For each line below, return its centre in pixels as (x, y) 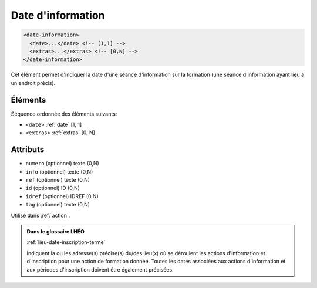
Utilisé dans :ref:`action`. (41, 215)
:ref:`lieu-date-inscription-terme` (66, 242)
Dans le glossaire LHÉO (56, 232)
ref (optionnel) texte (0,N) (58, 180)
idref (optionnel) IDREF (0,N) (62, 196)
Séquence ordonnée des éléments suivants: (64, 114)
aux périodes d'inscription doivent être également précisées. (100, 269)
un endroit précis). (33, 83)
